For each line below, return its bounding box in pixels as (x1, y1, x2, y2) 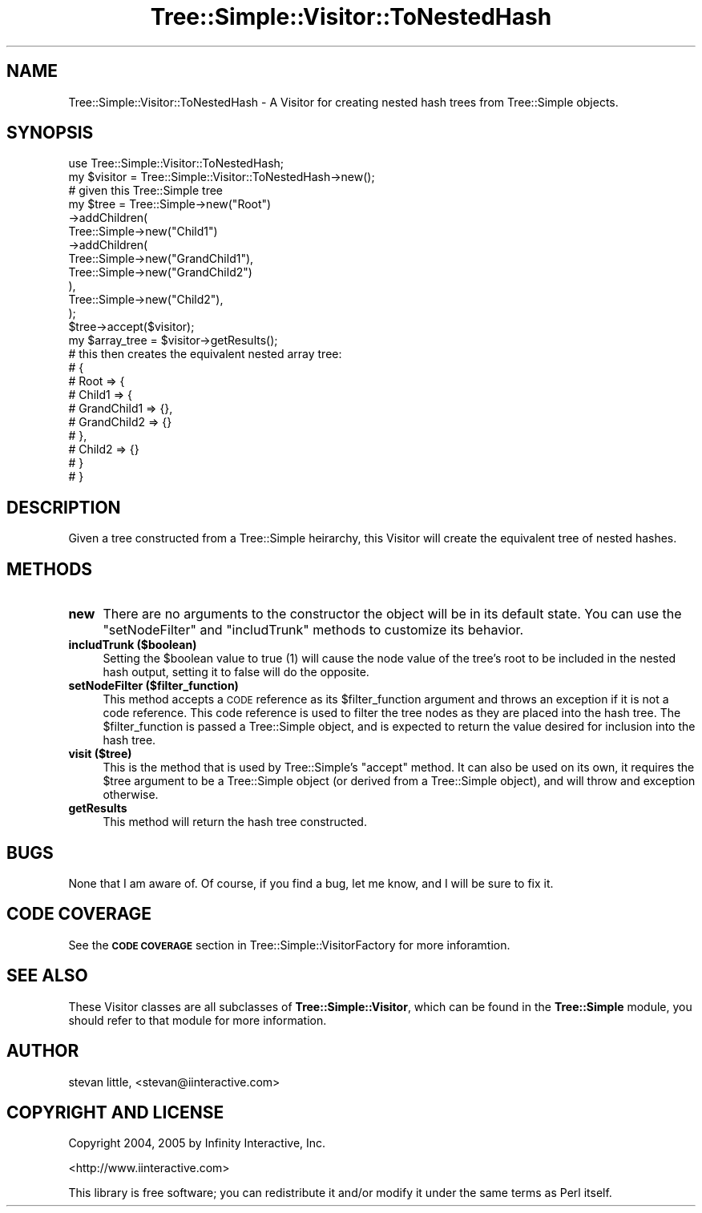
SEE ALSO (6, 965, 88, 986)
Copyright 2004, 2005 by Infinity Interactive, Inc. (68, 1136, 326, 1151)
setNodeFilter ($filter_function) (68, 679, 239, 693)
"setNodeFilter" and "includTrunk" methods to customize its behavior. (103, 622, 524, 639)
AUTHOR (6, 1041, 79, 1062)
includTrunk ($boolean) (68, 638, 197, 652)
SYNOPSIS (6, 123, 94, 143)
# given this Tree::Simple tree (68, 183, 224, 198)
